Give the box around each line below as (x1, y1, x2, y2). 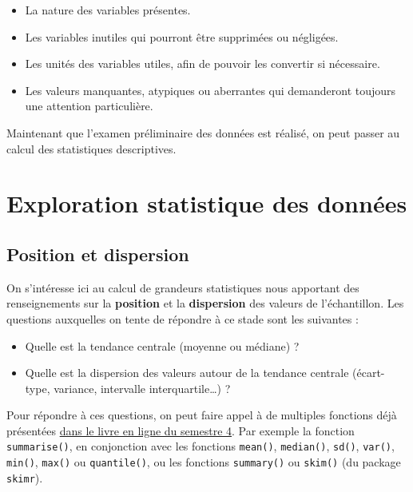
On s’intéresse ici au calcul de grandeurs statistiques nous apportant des (6, 279, 359, 296)
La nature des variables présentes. (25, 2, 191, 18)
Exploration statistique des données (6, 187, 407, 220)
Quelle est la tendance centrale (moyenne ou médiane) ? (25, 337, 300, 354)
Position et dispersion (6, 241, 189, 266)
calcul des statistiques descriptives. (6, 140, 177, 157)
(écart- (352, 364, 385, 381)
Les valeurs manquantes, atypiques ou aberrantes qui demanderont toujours (25, 81, 396, 98)
